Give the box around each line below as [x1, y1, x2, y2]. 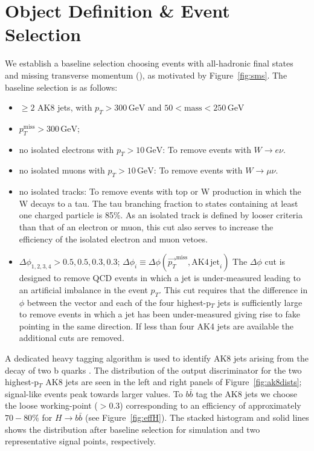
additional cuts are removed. [19, 331, 124, 344]
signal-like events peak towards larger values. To [5, 387, 183, 400]
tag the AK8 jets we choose [196, 387, 297, 400]
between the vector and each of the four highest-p [27, 296, 211, 308]
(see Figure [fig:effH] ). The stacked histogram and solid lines [85, 410, 309, 423]
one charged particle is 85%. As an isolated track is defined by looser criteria [19, 209, 303, 221]
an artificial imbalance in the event [19, 283, 148, 296]
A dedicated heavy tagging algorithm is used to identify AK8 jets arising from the [5, 352, 309, 365]
